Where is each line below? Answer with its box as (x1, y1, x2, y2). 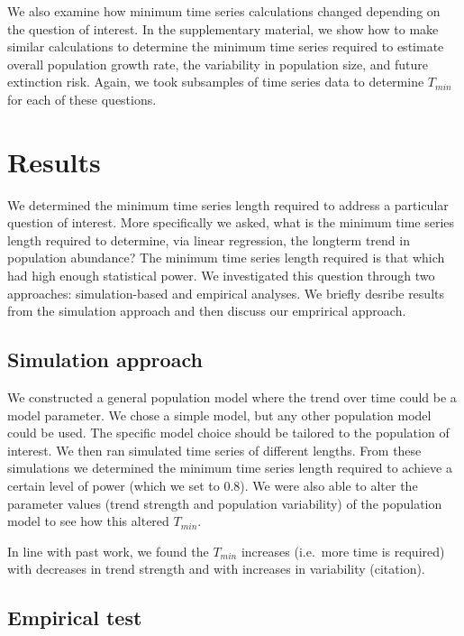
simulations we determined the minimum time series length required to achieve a (7, 458, 452, 477)
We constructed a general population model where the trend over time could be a (7, 388, 457, 407)
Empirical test (7, 604, 142, 631)
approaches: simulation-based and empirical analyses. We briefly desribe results (7, 283, 444, 302)
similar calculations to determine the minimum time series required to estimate (7, 37, 444, 56)
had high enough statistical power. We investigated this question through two (7, 266, 435, 285)
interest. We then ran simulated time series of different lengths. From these (7, 440, 422, 459)
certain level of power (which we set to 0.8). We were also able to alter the (7, 476, 418, 495)
